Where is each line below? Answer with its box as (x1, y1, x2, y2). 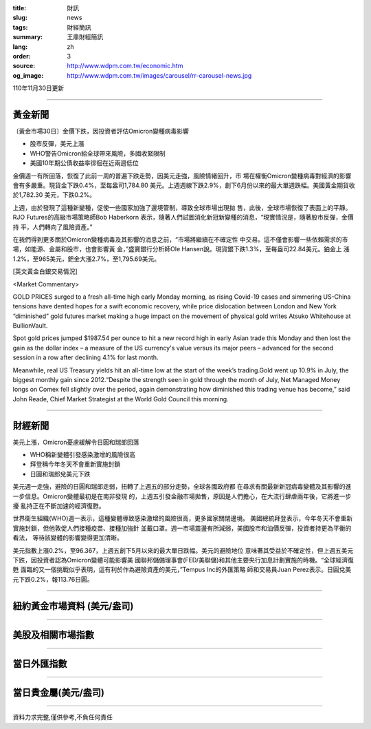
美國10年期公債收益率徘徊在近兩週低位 (30, 159, 139, 167)
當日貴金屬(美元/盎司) (12, 686, 104, 698)
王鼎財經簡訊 (67, 33, 103, 41)
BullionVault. (12, 321, 48, 330)
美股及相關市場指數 (12, 628, 94, 640)
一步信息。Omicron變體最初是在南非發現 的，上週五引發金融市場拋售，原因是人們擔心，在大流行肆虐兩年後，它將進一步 (12, 492, 352, 500)
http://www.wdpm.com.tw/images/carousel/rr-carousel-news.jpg (67, 71, 252, 79)
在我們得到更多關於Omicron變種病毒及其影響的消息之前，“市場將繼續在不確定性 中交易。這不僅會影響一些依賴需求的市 (12, 235, 348, 244)
